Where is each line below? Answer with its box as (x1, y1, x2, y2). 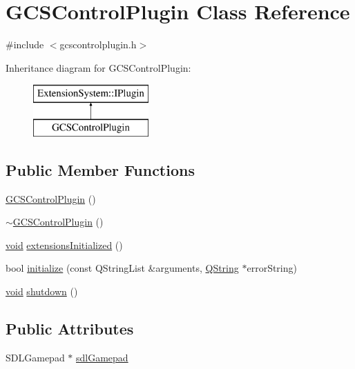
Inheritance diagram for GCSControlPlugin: (6, 60, 191, 74)
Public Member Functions (6, 159, 195, 180)
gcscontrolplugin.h (59, 37, 137, 52)
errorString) (247, 261, 297, 275)
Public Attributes (6, 318, 134, 339)
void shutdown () (6, 284, 78, 299)
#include (6, 37, 44, 52)
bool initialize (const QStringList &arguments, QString (6, 261, 239, 275)
